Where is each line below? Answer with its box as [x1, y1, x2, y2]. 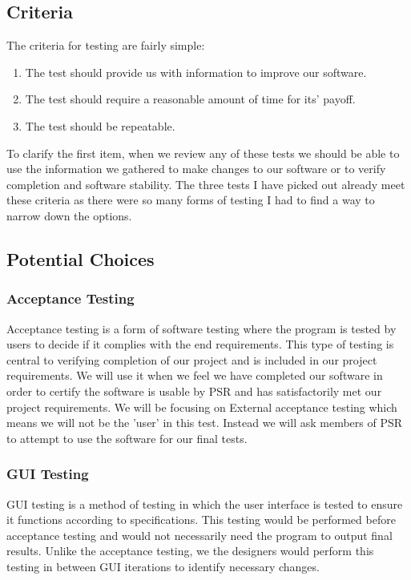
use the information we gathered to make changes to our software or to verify [6, 160, 386, 177]
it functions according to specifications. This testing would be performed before [6, 511, 396, 528]
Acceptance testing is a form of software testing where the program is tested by [6, 320, 397, 336]
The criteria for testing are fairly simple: [6, 37, 205, 54]
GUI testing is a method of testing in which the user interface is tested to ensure [6, 495, 403, 512]
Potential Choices [6, 246, 155, 271]
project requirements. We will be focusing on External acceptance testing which [6, 398, 397, 415]
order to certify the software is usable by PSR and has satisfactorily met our [6, 382, 382, 399]
